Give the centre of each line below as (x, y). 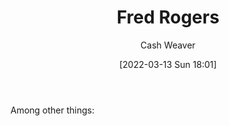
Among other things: (52, 110)
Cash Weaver (168, 45)
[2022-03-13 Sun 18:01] (168, 64)
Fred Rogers (168, 17)
